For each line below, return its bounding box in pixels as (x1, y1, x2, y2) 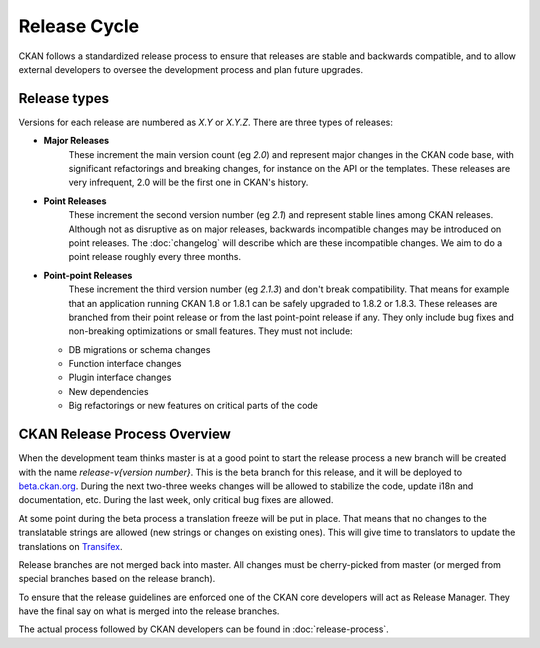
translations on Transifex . (18, 540, 123, 552)
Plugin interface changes (68, 371, 172, 384)
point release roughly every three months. (68, 251, 242, 263)
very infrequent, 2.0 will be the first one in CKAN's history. (68, 176, 309, 189)
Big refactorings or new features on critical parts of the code (68, 400, 319, 412)
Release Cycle (18, 15, 140, 37)
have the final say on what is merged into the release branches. (18, 605, 280, 617)
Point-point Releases (43, 269, 133, 281)
